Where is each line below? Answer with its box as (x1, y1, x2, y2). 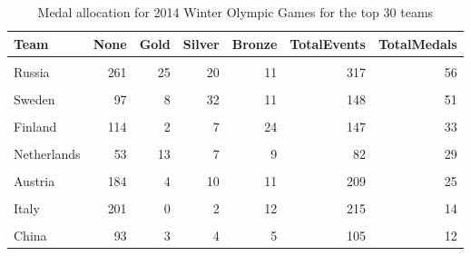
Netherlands (14, 143, 81, 162)
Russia (14, 62, 50, 81)
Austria (14, 172, 55, 191)
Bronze (231, 34, 278, 53)
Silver (182, 34, 220, 53)
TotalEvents (289, 34, 366, 53)
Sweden (14, 89, 55, 108)
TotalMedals (378, 34, 457, 53)
